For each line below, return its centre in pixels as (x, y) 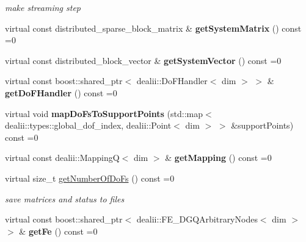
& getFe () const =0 (58, 231)
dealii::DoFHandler (172, 81)
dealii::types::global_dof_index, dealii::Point (88, 125)
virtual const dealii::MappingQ (62, 158)
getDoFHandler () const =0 (61, 92)
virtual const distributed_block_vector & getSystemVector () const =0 (143, 60)
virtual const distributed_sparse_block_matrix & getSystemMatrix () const (153, 28)
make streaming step (43, 7)
